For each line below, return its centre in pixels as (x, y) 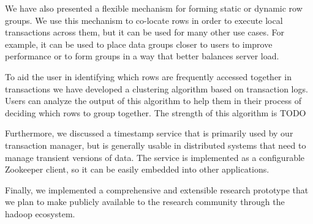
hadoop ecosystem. (40, 213)
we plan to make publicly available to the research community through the (145, 202)
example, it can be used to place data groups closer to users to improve (139, 44)
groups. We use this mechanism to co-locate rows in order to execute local (144, 20)
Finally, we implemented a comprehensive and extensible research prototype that (157, 189)
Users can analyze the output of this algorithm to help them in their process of (153, 101)
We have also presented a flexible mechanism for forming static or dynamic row (154, 8)
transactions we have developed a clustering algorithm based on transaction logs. (156, 88)
